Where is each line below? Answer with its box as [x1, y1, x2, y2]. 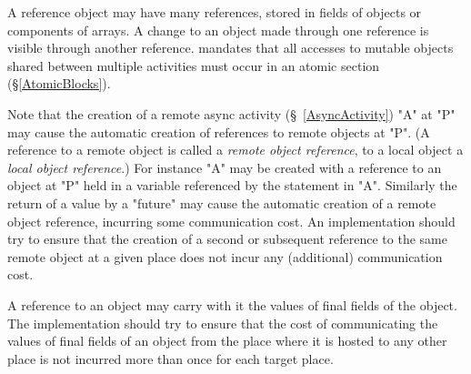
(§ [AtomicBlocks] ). [7, 74, 111, 93]
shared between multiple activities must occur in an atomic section [7, 56, 380, 75]
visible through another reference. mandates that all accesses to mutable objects [7, 38, 454, 57]
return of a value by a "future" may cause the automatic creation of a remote [7, 193, 436, 212]
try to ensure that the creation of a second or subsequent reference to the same [7, 229, 447, 248]
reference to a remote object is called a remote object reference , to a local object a [7, 140, 464, 159]
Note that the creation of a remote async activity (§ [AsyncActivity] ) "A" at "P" [7, 104, 456, 123]
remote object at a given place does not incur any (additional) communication [7, 247, 443, 266]
